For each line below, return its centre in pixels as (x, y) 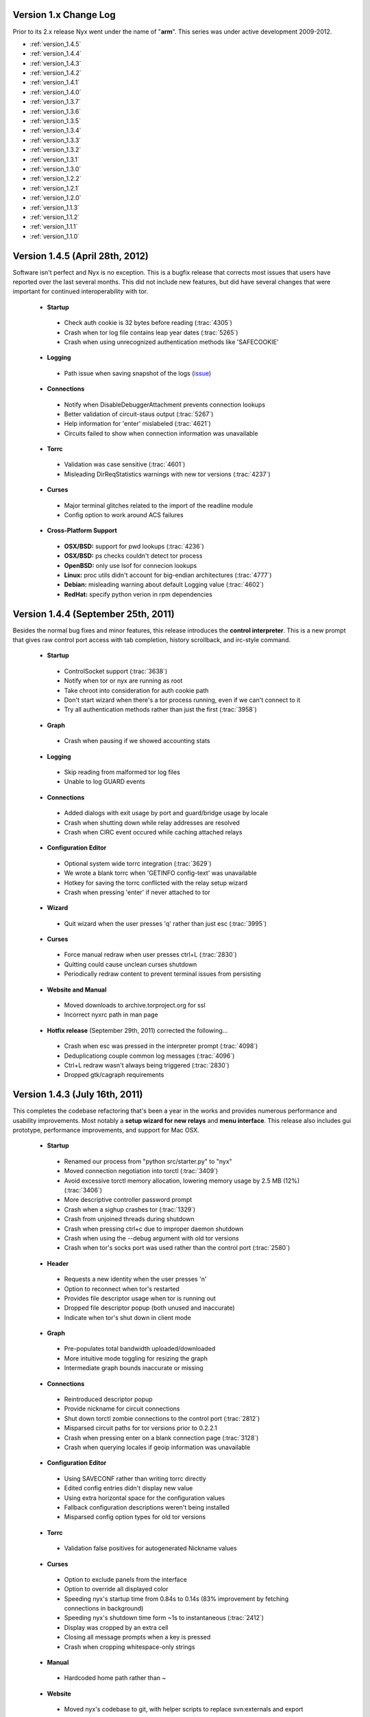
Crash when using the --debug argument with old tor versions (151, 1238)
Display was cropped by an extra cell (116, 1627)
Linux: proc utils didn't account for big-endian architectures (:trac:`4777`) (168, 575)
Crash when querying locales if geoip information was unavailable (157, 1447)
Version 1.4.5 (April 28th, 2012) (81, 256)
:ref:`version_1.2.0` (56, 198)
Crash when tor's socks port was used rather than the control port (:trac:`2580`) (177, 1248)
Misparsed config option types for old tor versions (135, 1517)
